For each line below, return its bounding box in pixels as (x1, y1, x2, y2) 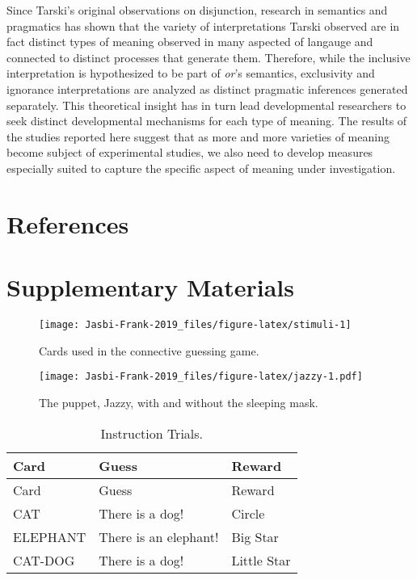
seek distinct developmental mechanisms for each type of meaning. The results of (6, 112, 407, 129)
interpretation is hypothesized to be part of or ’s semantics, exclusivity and (6, 65, 375, 82)
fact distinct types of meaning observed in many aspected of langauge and (6, 33, 373, 50)
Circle (231, 503, 265, 523)
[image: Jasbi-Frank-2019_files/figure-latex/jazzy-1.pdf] (39, 371, 363, 383)
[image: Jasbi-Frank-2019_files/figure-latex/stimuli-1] (39, 319, 352, 331)
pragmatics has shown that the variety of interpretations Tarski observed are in (6, 17, 400, 34)
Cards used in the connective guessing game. (39, 342, 259, 359)
